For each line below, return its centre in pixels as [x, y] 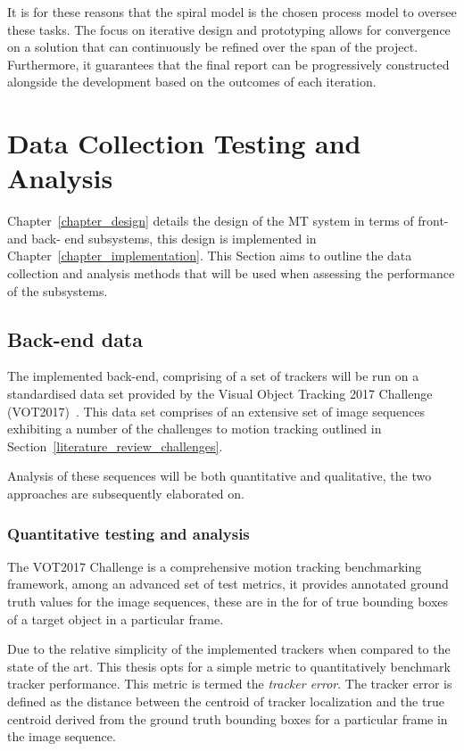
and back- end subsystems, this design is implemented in [162, 238]
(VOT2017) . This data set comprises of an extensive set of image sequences [216, 411]
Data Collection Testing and [184, 143]
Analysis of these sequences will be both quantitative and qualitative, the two [220, 476]
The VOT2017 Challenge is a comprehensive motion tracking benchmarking [215, 566]
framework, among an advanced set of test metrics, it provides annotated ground [228, 584]
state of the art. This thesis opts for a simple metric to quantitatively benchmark [229, 666]
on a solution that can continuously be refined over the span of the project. [213, 47]
